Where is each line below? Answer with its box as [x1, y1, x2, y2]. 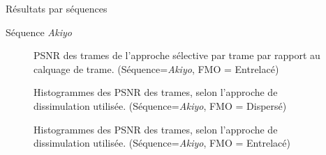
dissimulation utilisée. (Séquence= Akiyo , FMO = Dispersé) [34, 98, 287, 113]
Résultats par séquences [6, 1, 108, 15]
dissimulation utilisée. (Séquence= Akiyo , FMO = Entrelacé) [34, 136, 290, 150]
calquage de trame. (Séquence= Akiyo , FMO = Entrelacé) [34, 61, 279, 76]
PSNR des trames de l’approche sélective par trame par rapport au [34, 48, 320, 63]
